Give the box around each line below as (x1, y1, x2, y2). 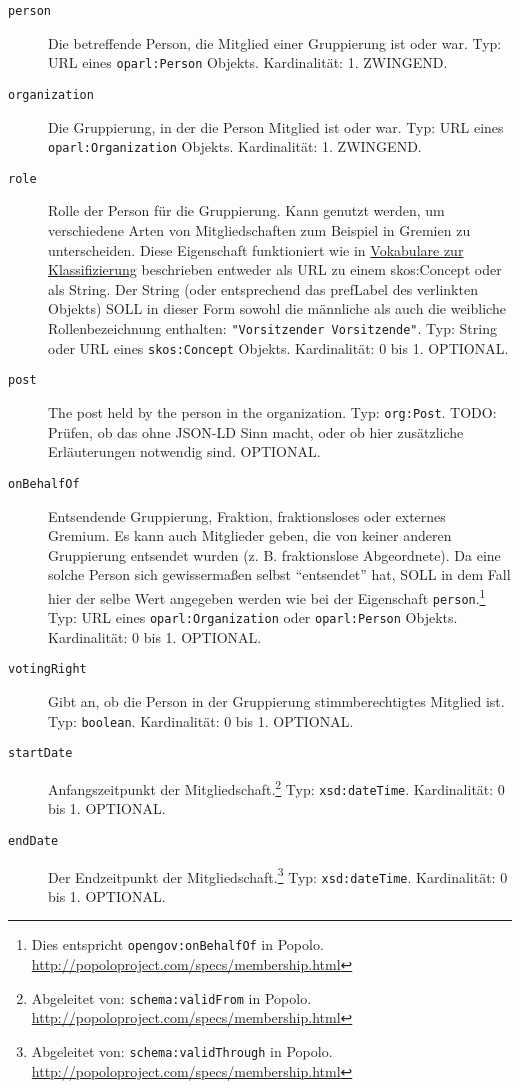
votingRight (8, 662, 87, 677)
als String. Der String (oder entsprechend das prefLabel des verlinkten (48, 278, 478, 299)
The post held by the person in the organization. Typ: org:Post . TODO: (48, 402, 497, 422)
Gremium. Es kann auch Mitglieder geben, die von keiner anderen (48, 525, 452, 546)
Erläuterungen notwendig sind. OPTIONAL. (48, 441, 321, 462)
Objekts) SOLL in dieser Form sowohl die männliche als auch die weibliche (48, 298, 506, 319)
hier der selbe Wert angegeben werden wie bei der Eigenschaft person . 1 (48, 584, 486, 608)
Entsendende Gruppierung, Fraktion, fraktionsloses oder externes (48, 505, 446, 526)
